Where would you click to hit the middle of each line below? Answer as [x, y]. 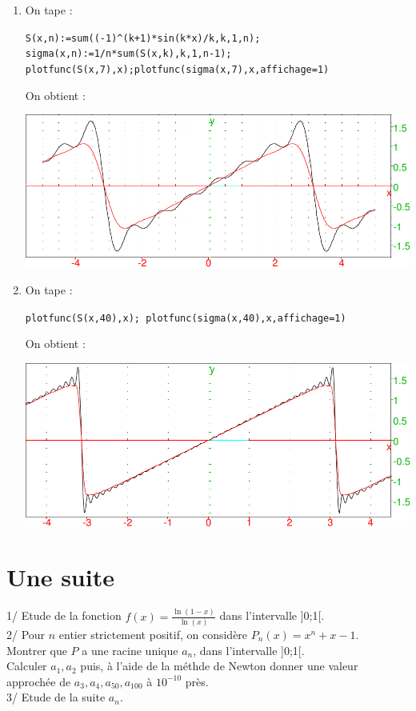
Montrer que [37, 650]
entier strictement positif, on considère [153, 634]
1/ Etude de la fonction [64, 615]
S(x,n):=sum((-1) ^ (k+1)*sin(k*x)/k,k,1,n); [143, 38]
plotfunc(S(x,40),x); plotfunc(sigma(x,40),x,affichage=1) [186, 318]
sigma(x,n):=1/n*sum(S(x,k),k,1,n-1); [128, 54]
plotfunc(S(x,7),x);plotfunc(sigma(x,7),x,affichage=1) [177, 69]
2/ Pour [26, 634]
